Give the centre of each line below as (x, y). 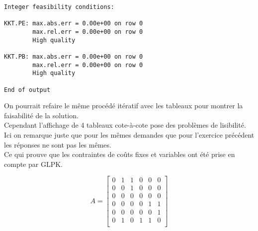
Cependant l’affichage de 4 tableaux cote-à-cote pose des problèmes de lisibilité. (125, 125)
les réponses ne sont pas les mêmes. (58, 144)
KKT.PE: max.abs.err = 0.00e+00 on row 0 (74, 24)
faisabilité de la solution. (41, 115)
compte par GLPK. (33, 164)
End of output (27, 90)
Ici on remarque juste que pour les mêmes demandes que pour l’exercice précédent (129, 135)
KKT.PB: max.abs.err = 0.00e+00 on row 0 (74, 56)
